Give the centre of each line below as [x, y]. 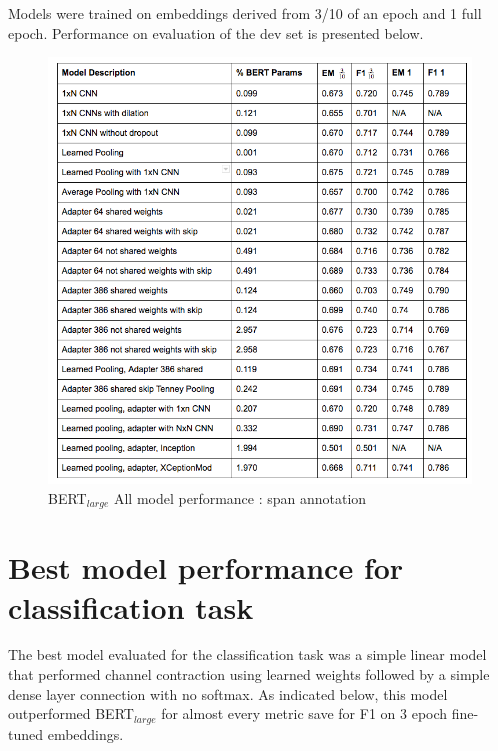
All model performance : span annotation [240, 497]
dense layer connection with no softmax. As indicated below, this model [228, 693]
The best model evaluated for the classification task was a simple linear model [247, 654]
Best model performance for [206, 567]
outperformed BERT [71, 713]
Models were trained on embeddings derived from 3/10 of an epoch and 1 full [245, 13]
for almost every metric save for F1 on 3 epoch [304, 713]
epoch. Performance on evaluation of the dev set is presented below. [216, 32]
